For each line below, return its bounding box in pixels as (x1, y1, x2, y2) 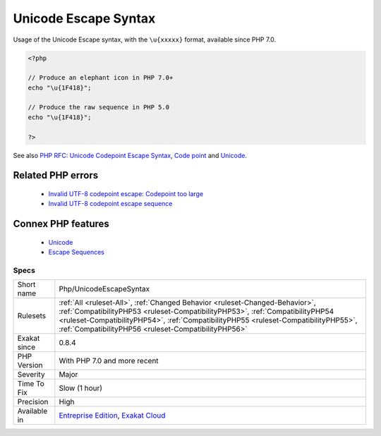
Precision (17, 397, 49, 407)
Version (17, 361, 43, 370)
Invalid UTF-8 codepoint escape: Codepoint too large (48, 190, 204, 198)
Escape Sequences (48, 248, 105, 257)
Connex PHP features (13, 218, 109, 230)
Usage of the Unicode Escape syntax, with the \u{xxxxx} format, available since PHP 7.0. (13, 35, 277, 44)
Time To (17, 379, 45, 389)
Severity (17, 370, 45, 380)
